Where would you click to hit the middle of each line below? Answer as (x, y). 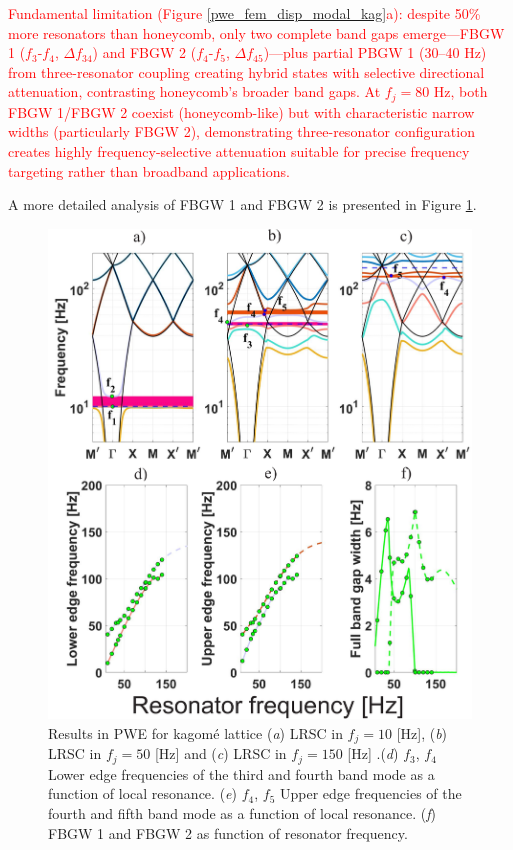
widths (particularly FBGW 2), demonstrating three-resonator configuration (241, 131)
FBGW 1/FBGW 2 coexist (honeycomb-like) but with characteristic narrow (241, 111)
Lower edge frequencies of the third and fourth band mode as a (241, 773)
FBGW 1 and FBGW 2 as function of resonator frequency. (228, 832)
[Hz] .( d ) (373, 753)
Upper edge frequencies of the (370, 793)
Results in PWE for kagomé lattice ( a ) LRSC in (195, 732)
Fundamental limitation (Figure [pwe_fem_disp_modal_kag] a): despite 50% (244, 13)
